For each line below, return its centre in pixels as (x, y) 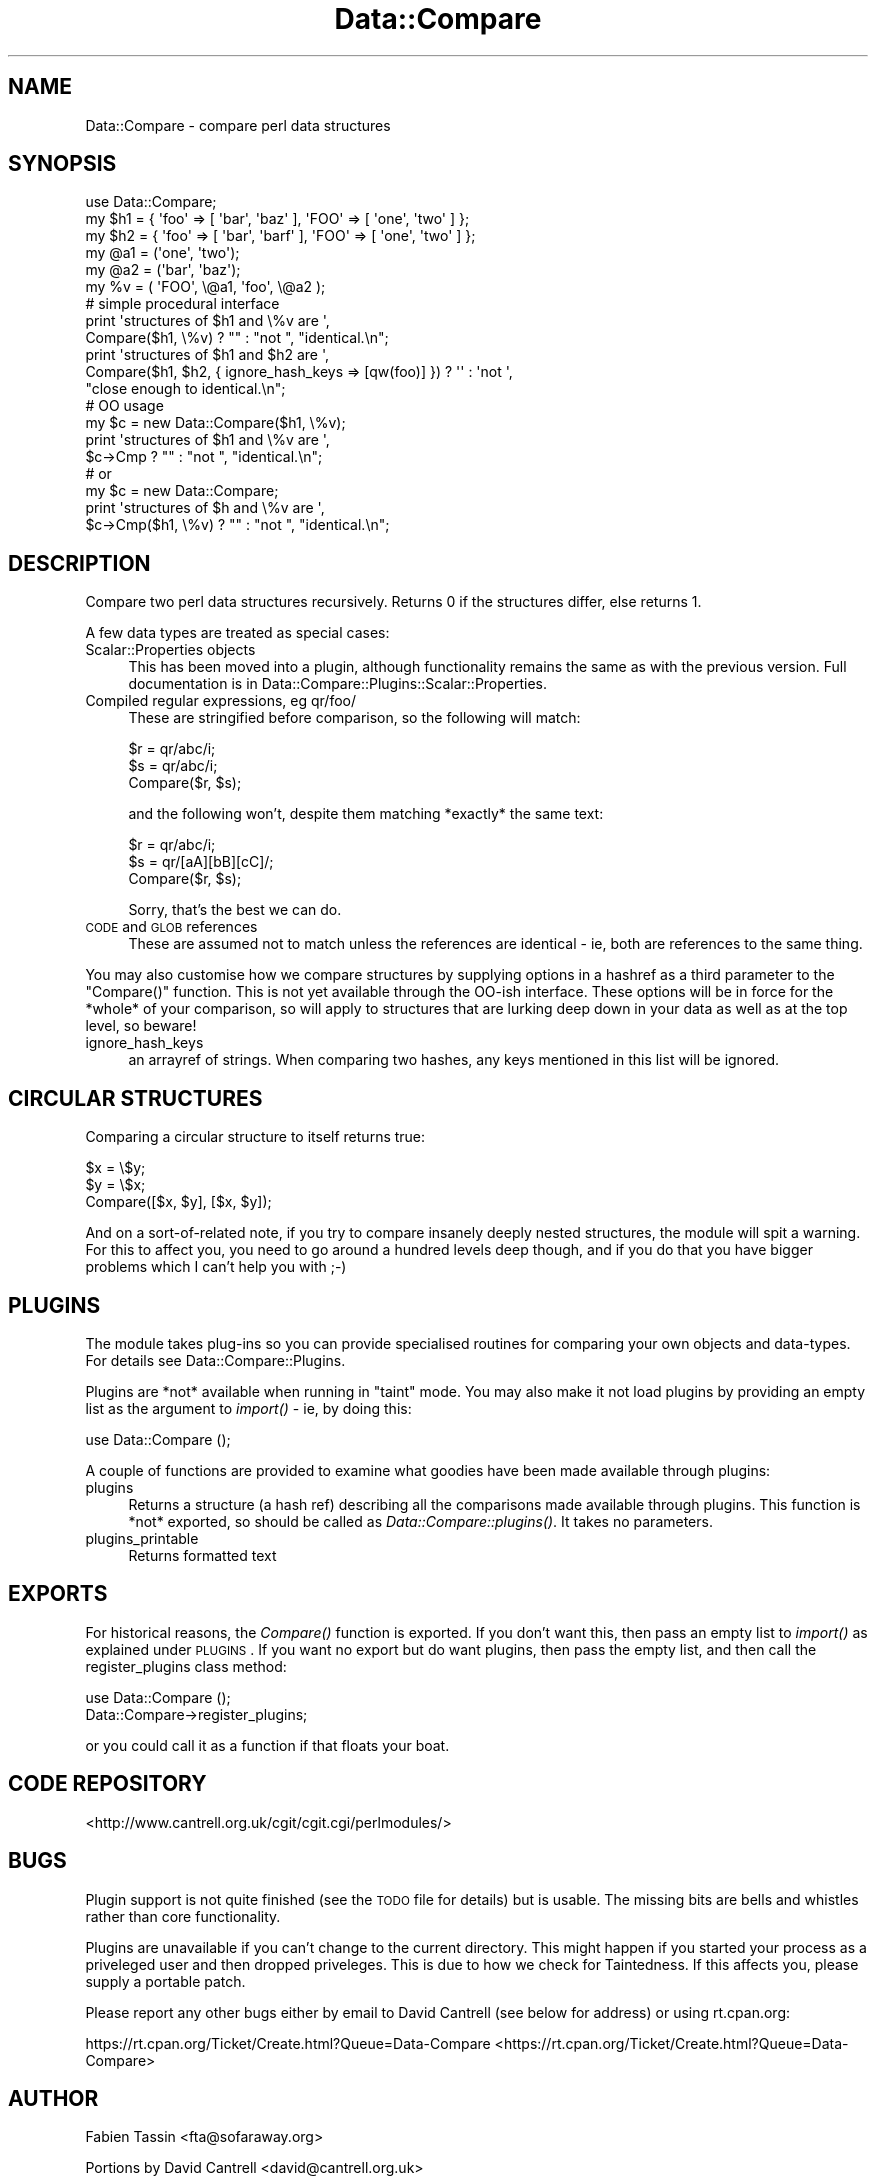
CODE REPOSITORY (107, 1784)
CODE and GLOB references (171, 927)
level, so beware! (141, 1026)
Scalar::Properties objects (170, 650)
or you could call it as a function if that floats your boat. (267, 1745)
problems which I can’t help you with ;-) (216, 1267)
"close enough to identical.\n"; (185, 389)
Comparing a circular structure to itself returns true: (255, 1137)
